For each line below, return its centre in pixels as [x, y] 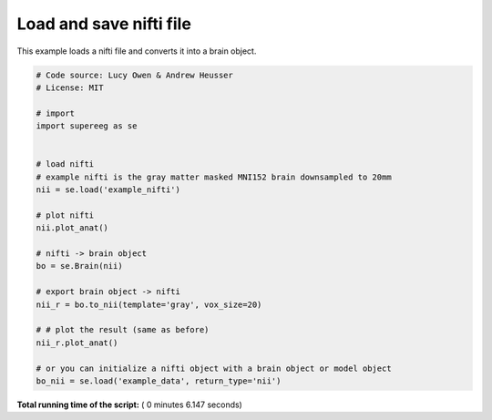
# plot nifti [65, 215]
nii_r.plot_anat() [77, 343]
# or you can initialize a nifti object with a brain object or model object [214, 368]
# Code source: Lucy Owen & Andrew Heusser [135, 75]
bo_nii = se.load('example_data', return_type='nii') [159, 381]
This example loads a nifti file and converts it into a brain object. [137, 51]
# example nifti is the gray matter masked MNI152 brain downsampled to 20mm [214, 177]
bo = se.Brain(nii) [79, 266]
